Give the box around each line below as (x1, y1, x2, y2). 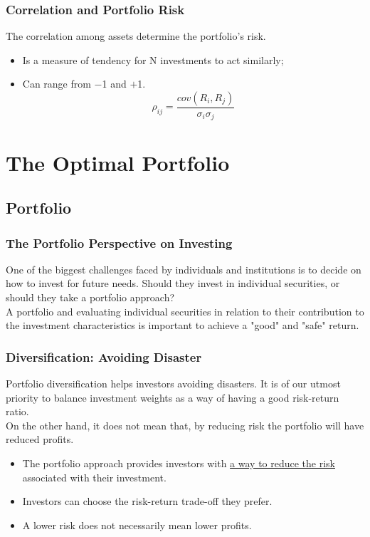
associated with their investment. (22, 469, 166, 484)
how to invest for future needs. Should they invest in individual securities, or (6, 276, 340, 291)
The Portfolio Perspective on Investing (6, 234, 233, 251)
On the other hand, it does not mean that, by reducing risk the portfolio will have (6, 417, 364, 432)
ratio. (6, 404, 29, 419)
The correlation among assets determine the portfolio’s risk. (6, 28, 266, 43)
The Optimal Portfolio (6, 147, 230, 177)
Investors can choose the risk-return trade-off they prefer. (22, 494, 273, 509)
